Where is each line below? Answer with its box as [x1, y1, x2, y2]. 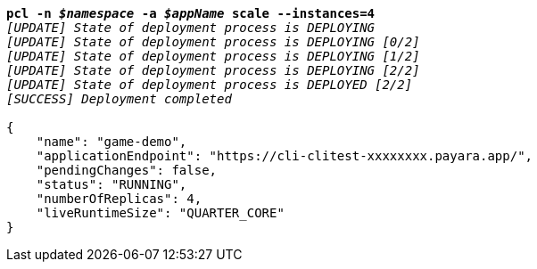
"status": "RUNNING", [36, 177, 187, 192]
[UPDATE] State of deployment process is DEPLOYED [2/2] [6, 77, 413, 92]
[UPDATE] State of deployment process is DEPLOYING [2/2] [6, 63, 420, 77]
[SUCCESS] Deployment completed [6, 92, 232, 106]
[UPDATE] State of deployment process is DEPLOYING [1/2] [6, 49, 420, 63]
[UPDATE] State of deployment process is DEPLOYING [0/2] [6, 35, 420, 49]
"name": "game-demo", [36, 134, 187, 149]
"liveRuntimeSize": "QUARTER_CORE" [36, 206, 285, 220]
